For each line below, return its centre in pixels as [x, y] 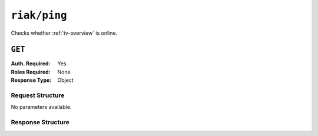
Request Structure [38, 95]
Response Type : [31, 80]
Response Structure [40, 122]
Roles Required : [31, 72]
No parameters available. [41, 107]
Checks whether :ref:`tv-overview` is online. [64, 33]
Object [65, 80]
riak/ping [39, 15]
